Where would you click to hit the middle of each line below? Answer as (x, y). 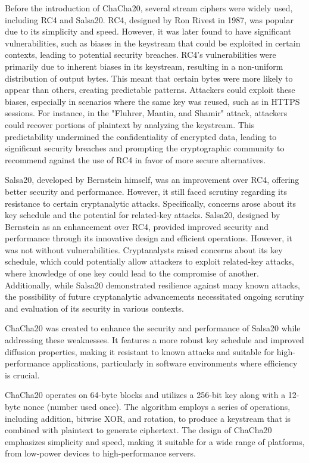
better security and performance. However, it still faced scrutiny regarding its (146, 191)
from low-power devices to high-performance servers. (100, 453)
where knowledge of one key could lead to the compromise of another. (132, 273)
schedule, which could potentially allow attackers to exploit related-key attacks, (150, 261)
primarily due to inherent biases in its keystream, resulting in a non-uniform (144, 66)
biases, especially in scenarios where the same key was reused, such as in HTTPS (152, 101)
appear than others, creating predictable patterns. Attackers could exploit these (150, 90)
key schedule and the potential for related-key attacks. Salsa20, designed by (143, 215)
